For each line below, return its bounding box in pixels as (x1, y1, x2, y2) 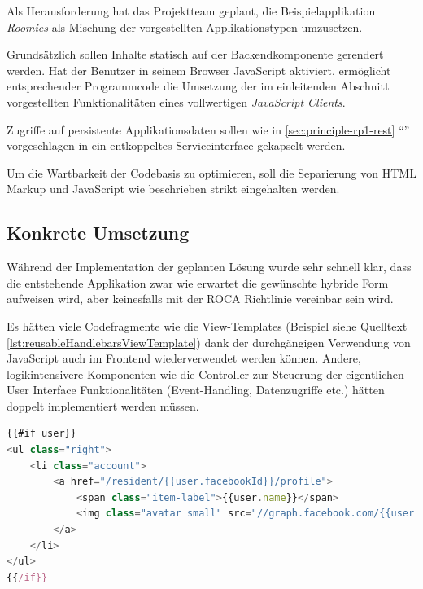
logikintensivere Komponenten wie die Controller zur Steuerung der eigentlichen (7, 365, 404, 382)
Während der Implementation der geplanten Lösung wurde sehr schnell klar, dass (7, 258, 412, 275)
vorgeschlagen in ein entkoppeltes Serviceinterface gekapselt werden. (7, 137, 346, 154)
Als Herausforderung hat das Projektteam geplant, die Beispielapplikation (7, 2, 376, 19)
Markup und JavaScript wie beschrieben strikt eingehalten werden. (7, 180, 340, 197)
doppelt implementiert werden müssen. (7, 397, 199, 414)
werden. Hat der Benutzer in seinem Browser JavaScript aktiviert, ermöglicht (7, 61, 391, 78)
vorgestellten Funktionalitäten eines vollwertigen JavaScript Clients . (7, 93, 346, 110)
